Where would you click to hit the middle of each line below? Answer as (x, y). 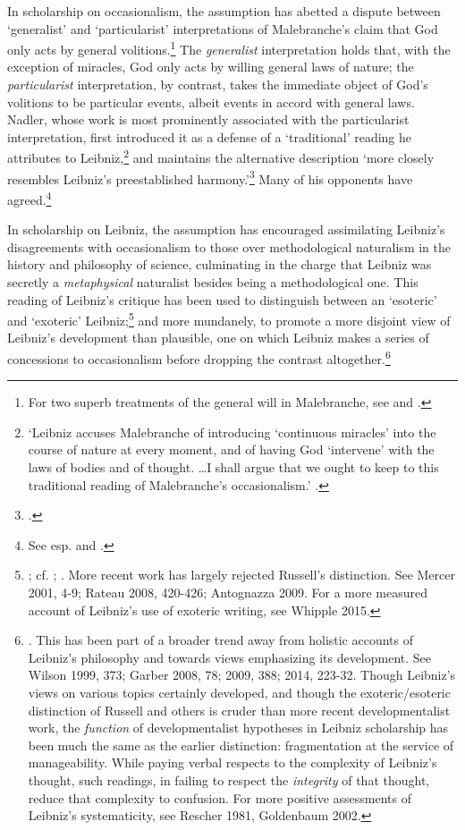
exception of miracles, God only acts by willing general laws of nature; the (211, 67)
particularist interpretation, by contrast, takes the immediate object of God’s (218, 85)
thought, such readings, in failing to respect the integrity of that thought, (229, 779)
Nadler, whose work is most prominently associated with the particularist (208, 119)
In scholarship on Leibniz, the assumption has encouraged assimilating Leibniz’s (226, 229)
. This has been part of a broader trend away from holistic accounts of (221, 640)
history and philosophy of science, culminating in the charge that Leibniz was (220, 264)
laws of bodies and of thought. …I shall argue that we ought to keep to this (233, 467)
